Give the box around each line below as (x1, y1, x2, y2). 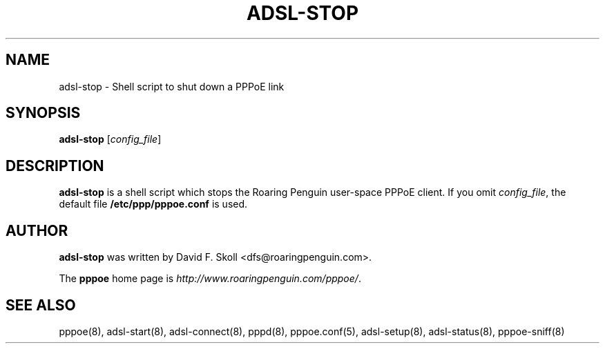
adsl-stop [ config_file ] (59, 133, 162, 146)
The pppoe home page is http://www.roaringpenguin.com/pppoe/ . (59, 272, 361, 285)
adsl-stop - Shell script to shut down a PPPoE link (59, 80, 285, 92)
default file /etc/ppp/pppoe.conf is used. (59, 198, 248, 210)
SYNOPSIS (6, 104, 81, 122)
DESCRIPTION (6, 157, 104, 174)
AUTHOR (6, 221, 68, 239)
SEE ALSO (6, 296, 76, 314)
